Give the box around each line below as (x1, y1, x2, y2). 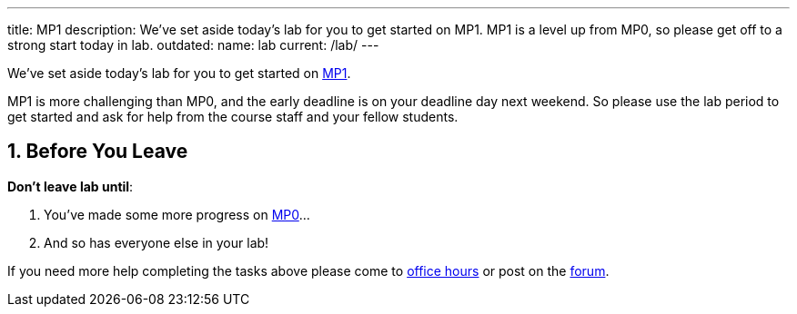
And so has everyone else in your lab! (44, 234, 269, 250)
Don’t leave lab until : (7, 178, 134, 194)
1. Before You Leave (7, 140, 188, 163)
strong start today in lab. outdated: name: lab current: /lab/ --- (7, 37, 379, 53)
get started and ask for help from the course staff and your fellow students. (7, 109, 459, 124)
